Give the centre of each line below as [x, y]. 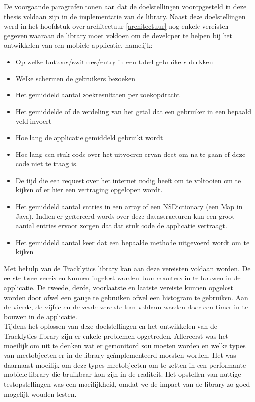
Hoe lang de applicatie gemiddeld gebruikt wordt [89, 137]
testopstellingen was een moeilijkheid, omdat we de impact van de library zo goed [127, 384]
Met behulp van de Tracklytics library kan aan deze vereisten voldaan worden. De [127, 268]
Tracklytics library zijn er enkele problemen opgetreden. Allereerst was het [116, 336]
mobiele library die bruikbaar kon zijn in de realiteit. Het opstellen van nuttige [123, 374]
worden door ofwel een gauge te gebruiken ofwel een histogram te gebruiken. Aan [126, 297]
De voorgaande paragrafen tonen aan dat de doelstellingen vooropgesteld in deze [125, 6]
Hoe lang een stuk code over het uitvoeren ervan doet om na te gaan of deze [130, 154]
